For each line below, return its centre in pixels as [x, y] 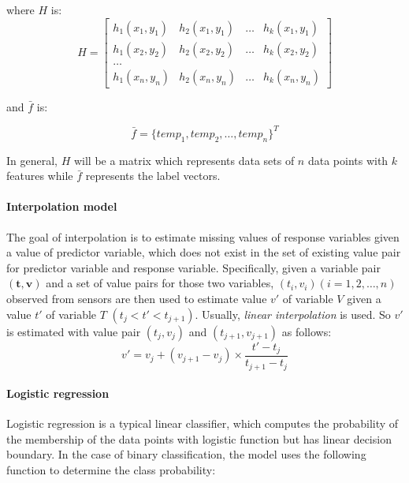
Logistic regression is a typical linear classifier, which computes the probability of [203, 423]
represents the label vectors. [153, 176]
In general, [32, 160]
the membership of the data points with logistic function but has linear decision [199, 438]
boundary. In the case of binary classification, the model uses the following [186, 454]
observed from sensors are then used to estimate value [137, 298]
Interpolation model [62, 206]
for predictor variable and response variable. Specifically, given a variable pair [193, 267]
